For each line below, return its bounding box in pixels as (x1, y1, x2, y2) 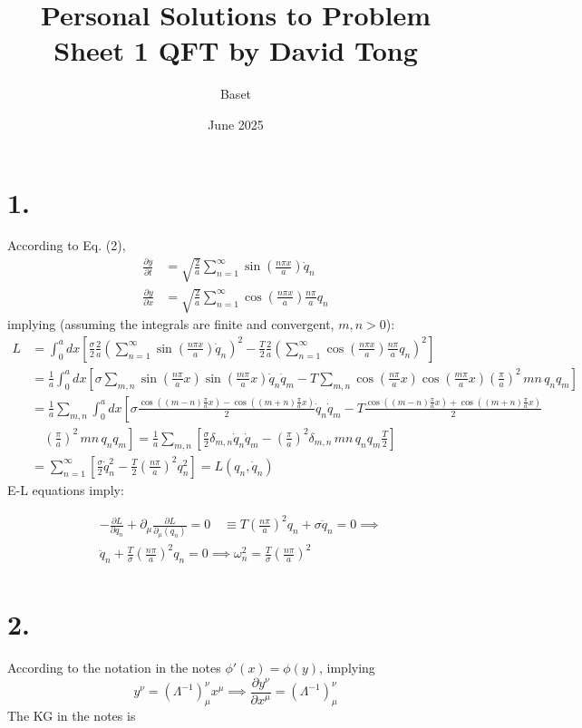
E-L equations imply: (7, 480, 124, 499)
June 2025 (208, 114, 264, 133)
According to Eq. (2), (7, 236, 126, 255)
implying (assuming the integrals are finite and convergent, (7, 315, 335, 334)
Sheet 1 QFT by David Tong (53, 32, 418, 69)
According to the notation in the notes (7, 658, 221, 677)
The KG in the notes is (7, 706, 136, 725)
